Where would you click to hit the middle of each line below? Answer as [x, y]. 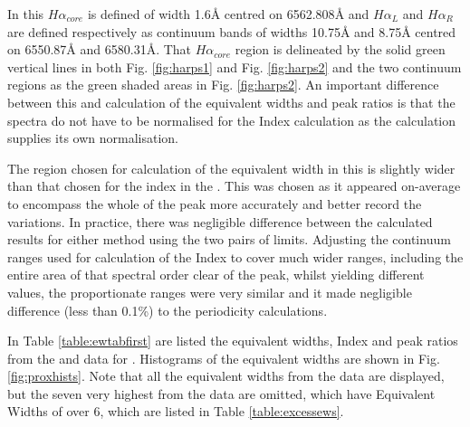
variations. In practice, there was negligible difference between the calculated [220, 221]
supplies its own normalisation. [93, 138]
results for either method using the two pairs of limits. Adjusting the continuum [229, 239]
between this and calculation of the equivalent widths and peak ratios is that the [231, 102]
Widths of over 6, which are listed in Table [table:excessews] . [176, 411]
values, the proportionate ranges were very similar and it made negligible [210, 292]
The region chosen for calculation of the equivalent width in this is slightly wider [231, 168]
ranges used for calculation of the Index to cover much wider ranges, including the [235, 256]
